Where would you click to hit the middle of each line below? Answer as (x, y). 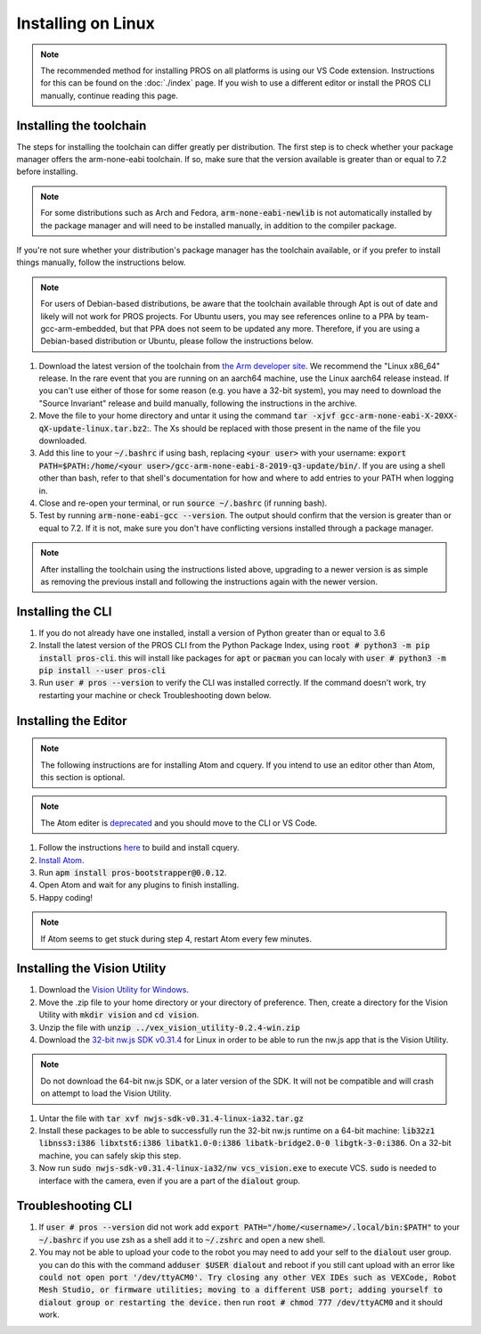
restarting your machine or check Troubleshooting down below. (155, 695)
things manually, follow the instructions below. (101, 262)
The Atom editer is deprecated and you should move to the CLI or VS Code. (179, 823)
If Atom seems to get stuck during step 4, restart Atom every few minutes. (176, 939)
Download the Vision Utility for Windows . (114, 990)
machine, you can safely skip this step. (110, 1156)
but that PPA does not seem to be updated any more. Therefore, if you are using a (270, 328)
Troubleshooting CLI (74, 1206)
